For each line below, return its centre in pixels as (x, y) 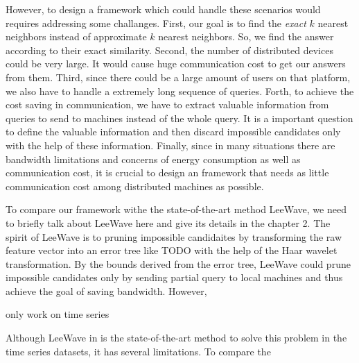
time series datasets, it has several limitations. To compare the (138, 351)
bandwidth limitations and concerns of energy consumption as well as (153, 159)
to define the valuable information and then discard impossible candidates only (173, 132)
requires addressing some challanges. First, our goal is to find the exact (156, 23)
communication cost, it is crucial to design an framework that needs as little (167, 172)
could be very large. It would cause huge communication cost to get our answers (176, 64)
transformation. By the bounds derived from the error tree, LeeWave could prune (178, 263)
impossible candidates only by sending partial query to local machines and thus (174, 277)
